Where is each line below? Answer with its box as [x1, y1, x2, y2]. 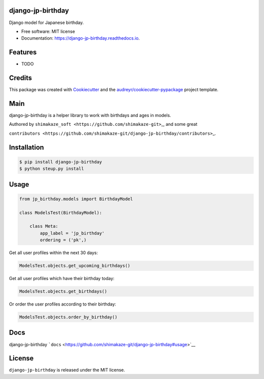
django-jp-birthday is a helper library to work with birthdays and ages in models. [9, 113, 171, 118]
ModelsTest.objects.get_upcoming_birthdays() [19, 263, 131, 269]
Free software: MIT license [21, 28, 75, 34]
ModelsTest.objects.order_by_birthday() [19, 314, 117, 320]
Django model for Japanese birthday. [9, 20, 84, 25]
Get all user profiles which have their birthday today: [9, 276, 115, 282]
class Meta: [29, 223, 59, 229]
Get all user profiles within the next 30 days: [9, 250, 98, 256]
